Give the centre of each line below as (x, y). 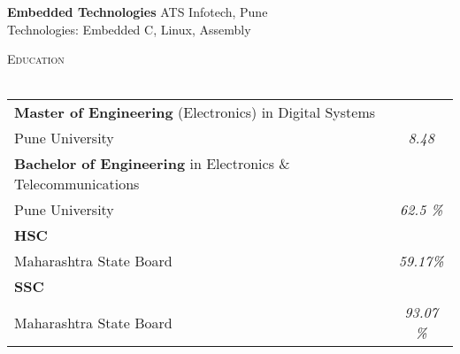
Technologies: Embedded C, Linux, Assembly (129, 29)
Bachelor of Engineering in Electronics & (152, 164)
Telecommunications (77, 184)
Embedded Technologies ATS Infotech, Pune (138, 12)
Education (36, 59)
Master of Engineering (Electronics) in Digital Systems (195, 112)
